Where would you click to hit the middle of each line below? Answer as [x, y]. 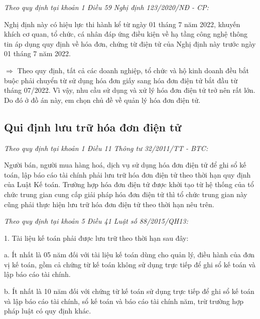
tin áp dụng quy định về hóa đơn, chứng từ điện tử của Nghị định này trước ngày [130, 43]
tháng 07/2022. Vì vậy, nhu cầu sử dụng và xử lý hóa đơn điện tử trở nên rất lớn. [130, 90]
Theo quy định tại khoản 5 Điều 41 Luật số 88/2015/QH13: [96, 221]
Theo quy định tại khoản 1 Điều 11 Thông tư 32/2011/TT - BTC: [106, 148]
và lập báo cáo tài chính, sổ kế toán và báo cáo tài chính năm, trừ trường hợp [124, 301]
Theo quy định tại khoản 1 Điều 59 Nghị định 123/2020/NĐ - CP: [106, 7]
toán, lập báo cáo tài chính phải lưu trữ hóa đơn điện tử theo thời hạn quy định [127, 174]
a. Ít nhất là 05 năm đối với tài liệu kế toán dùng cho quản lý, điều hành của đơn [129, 255]
